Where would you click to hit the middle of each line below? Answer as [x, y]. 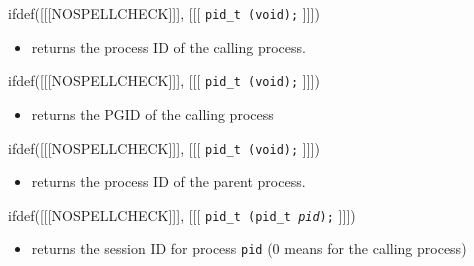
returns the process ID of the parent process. [168, 181]
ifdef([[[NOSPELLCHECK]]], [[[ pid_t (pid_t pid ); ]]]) [182, 214]
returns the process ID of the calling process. [168, 46]
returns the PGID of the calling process [152, 113]
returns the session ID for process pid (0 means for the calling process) [249, 248]
